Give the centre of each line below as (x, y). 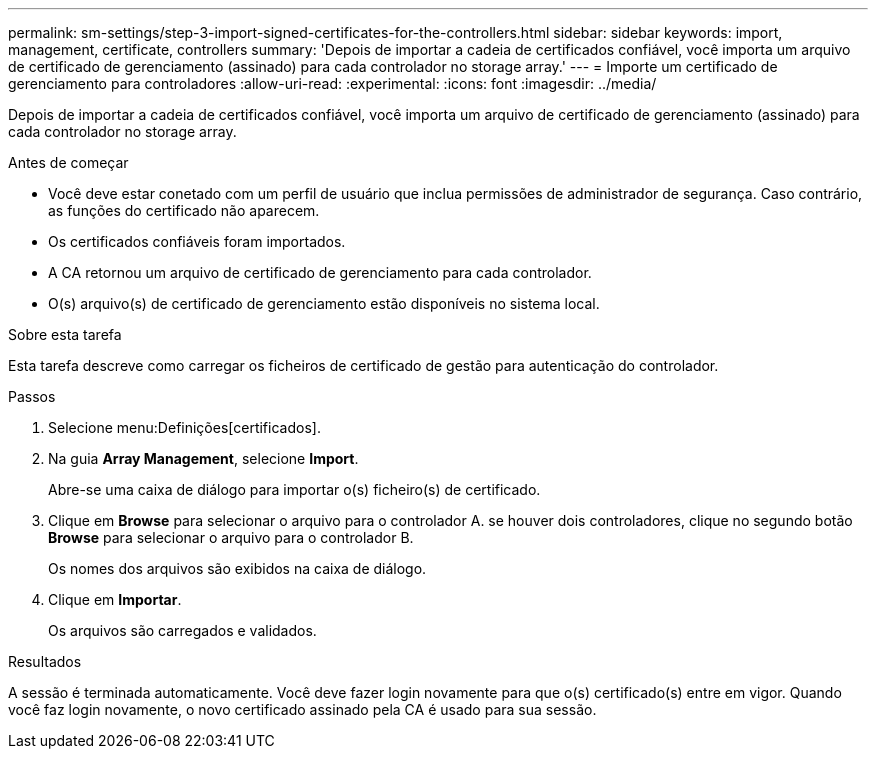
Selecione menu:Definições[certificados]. (184, 427)
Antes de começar (68, 162)
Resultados (45, 661)
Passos (32, 396)
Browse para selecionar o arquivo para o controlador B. (231, 537)
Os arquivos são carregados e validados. (182, 630)
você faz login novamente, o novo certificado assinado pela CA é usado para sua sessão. (302, 709)
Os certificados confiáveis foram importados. (197, 241)
